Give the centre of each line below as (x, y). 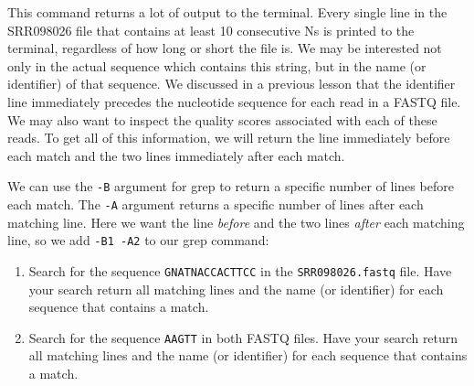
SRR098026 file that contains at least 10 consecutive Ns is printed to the (211, 30)
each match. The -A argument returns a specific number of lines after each (216, 204)
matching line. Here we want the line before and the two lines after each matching (236, 222)
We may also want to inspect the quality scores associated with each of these (222, 119)
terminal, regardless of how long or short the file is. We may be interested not (225, 48)
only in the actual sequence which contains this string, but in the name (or (217, 65)
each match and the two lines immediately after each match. (176, 155)
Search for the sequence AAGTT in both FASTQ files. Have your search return (243, 337)
